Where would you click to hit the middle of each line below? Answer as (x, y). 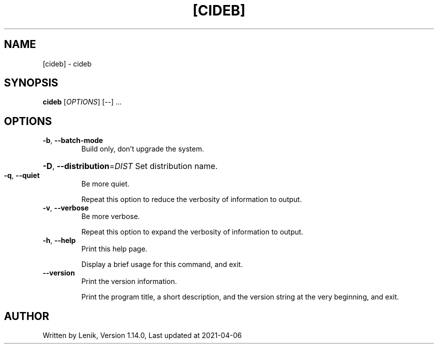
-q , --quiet (22, 175)
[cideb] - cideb (67, 63)
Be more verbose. (110, 216)
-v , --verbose (66, 208)
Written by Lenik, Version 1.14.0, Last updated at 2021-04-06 (142, 335)
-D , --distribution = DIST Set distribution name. (130, 166)
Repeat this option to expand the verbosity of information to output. (192, 232)
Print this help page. (114, 249)
